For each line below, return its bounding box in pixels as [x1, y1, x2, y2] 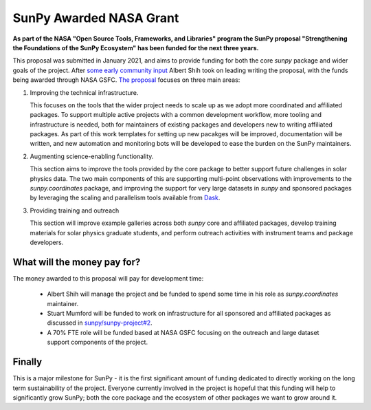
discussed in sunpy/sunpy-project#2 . [47, 319, 153, 327]
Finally [12, 356, 43, 368]
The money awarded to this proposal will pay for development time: [12, 274, 204, 282]
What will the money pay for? [12, 256, 141, 268]
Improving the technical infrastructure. [30, 88, 139, 96]
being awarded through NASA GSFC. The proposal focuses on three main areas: [12, 76, 240, 84]
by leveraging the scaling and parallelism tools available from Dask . [30, 193, 221, 202]
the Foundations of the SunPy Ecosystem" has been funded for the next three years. [12, 43, 259, 52]
